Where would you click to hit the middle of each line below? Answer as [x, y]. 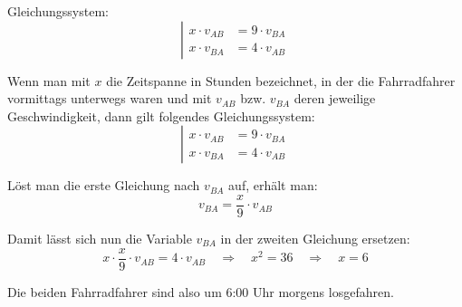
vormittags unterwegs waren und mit [110, 98]
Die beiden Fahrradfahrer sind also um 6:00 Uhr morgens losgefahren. [201, 291]
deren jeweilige [335, 98]
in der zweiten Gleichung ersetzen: [315, 239]
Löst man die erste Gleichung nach [104, 185]
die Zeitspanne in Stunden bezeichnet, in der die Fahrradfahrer [281, 80]
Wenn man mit [49, 80]
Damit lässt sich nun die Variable [100, 239]
